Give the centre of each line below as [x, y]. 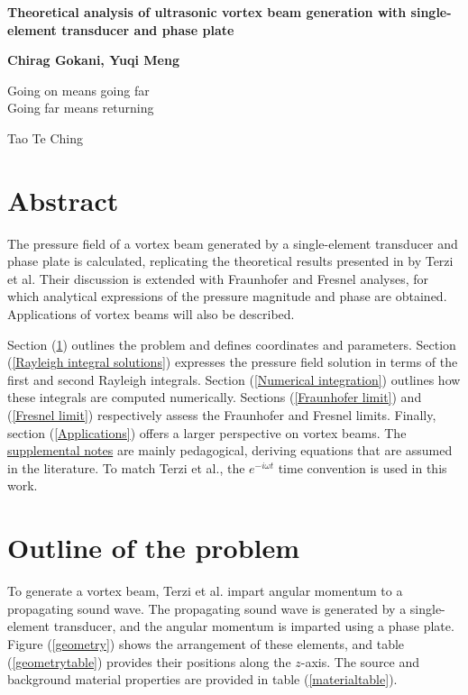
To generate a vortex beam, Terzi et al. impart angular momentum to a [205, 591]
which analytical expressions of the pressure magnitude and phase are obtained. [227, 296]
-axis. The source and [360, 661]
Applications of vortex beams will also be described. [151, 314]
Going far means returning [81, 108]
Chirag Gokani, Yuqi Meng [93, 60]
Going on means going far [78, 90]
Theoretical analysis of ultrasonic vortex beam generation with [207, 12]
